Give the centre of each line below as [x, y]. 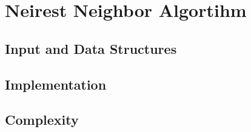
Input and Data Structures [91, 48]
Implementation [56, 84]
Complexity [42, 120]
